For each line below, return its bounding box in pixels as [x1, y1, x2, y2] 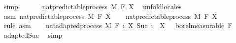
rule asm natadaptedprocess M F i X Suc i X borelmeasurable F [3, 20, 233, 30]
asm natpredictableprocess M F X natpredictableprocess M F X [3, 11, 217, 21]
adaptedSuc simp [3, 29, 63, 40]
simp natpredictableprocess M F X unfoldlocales [3, 1, 182, 11]
